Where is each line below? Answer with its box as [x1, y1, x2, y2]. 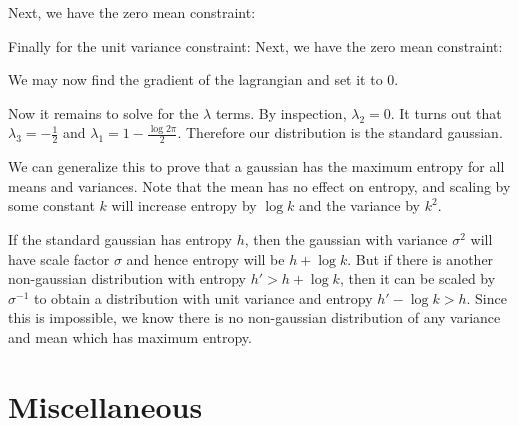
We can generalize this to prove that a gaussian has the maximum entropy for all [8, 156, 505, 177]
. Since [466, 287, 507, 308]
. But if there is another [347, 248, 494, 269]
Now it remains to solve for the [8, 102, 199, 123]
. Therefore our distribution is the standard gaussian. [177, 122, 503, 143]
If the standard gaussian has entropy [8, 228, 233, 249]
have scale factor [8, 248, 110, 269]
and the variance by [298, 195, 420, 216]
